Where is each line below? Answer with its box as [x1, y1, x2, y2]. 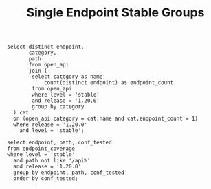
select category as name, [32, 73, 107, 80]
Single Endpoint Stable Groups [26, 5, 205, 21]
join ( [28, 67, 48, 75]
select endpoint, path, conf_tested [7, 139, 112, 147]
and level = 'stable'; [19, 127, 85, 134]
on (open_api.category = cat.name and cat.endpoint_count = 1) [13, 115, 198, 123]
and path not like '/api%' [13, 157, 91, 164]
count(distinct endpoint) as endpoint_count [43, 79, 174, 86]
